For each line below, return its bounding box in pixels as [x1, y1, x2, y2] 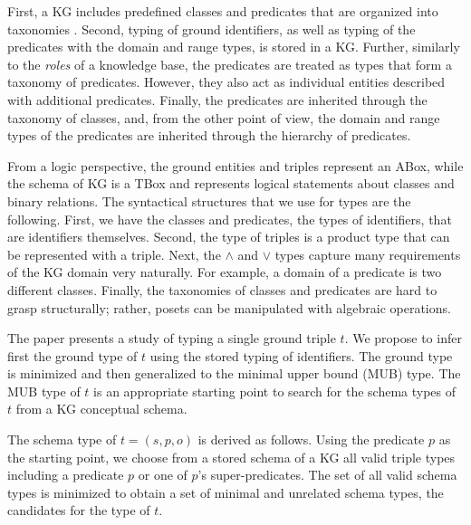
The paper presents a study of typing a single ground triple [7, 329, 336, 348]
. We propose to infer [344, 329, 462, 348]
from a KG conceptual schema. [15, 399, 187, 418]
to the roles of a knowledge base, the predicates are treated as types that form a [7, 54, 452, 73]
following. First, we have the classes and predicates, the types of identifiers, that [7, 209, 452, 228]
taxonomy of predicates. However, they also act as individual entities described [7, 72, 446, 91]
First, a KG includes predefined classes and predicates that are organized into [7, 2, 438, 20]
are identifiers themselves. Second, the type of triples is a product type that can [7, 227, 450, 246]
